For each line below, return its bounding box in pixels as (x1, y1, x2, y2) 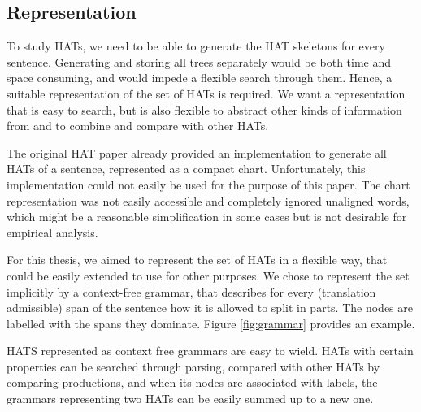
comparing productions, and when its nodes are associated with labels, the (7, 374, 378, 391)
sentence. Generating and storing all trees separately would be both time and (7, 53, 392, 70)
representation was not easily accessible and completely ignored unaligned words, (7, 192, 410, 209)
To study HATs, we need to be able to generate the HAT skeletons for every (7, 37, 385, 54)
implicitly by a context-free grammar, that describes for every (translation (7, 283, 376, 300)
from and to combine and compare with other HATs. (7, 117, 269, 134)
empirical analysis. (7, 223, 98, 241)
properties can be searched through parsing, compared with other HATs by (7, 358, 380, 375)
